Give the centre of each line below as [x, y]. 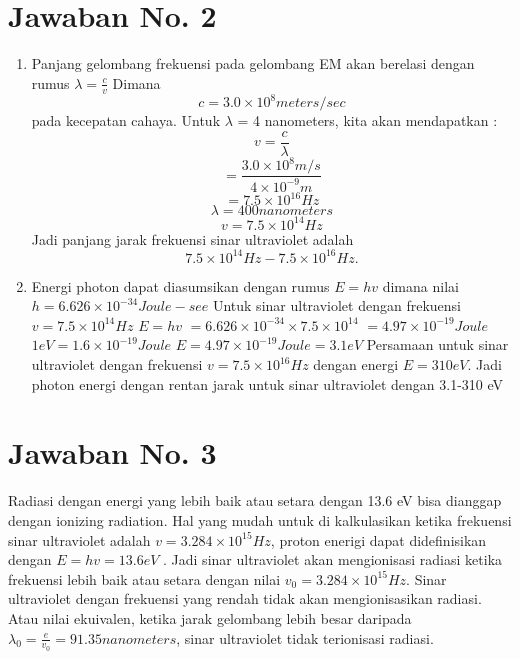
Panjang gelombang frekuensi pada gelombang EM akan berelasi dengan [253, 63]
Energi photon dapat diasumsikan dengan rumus [180, 285]
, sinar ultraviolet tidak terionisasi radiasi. [305, 637]
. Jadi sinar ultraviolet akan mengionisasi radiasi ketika [333, 559]
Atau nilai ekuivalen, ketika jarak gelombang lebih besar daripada [210, 617]
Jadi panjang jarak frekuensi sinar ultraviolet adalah [192, 238]
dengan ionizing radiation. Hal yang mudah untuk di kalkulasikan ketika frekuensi [260, 519]
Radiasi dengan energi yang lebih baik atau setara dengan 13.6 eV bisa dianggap [255, 500]
